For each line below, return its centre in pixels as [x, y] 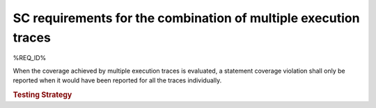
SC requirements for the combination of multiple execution [186, 18]
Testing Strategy [42, 95]
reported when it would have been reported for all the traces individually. [117, 80]
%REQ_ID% [30, 58]
